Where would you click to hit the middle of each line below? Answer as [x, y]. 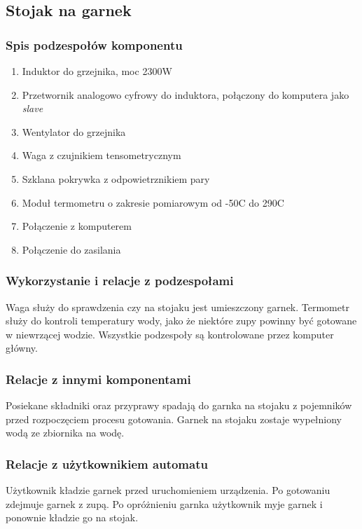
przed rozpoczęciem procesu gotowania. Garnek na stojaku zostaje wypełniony [174, 419]
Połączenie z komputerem [77, 226]
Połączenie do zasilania [71, 249]
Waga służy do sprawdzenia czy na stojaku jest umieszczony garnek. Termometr [177, 307]
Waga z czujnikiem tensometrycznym [102, 155]
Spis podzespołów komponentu [94, 44]
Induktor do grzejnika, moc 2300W [97, 71]
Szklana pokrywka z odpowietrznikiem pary [116, 178]
